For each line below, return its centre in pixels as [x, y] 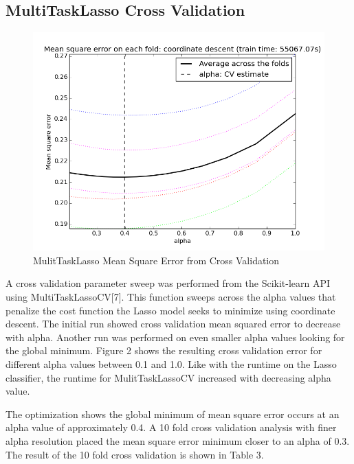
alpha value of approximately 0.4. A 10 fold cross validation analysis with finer [171, 427]
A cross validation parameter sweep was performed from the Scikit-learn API [168, 283]
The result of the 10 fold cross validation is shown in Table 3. [135, 454]
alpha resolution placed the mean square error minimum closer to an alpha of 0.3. [178, 440]
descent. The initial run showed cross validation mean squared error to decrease [173, 324]
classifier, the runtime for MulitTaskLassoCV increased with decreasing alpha [168, 377]
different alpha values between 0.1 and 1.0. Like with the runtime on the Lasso [171, 363]
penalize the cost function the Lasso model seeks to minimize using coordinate [170, 310]
